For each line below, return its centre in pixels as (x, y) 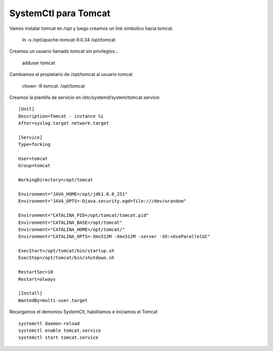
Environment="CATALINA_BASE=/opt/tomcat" (70, 222)
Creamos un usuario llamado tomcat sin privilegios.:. (64, 51)
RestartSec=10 (36, 272)
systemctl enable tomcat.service (60, 330)
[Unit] (27, 109)
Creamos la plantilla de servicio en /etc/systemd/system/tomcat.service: (85, 97)
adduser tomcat (38, 63)
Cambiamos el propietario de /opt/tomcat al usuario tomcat (71, 74)
